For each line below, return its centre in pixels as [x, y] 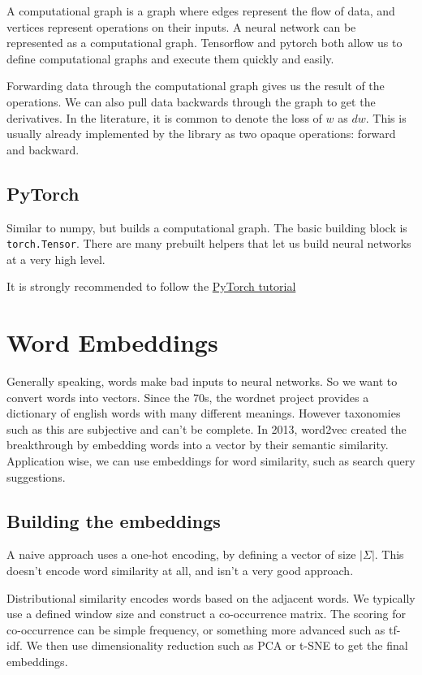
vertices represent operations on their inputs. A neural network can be [181, 26]
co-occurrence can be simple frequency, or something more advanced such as [196, 629]
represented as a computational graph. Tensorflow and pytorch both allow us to [205, 43]
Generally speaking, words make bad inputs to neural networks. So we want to [202, 381]
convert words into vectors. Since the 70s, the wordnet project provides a [188, 397]
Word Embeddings [112, 342]
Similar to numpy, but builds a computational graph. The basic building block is [207, 227]
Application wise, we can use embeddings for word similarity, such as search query [211, 461]
